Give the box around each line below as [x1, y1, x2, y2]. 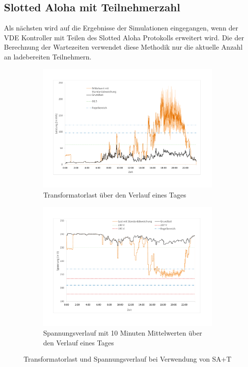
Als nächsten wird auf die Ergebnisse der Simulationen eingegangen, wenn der [4, 23, 239, 33]
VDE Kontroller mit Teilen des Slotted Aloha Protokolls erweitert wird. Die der [4, 32, 244, 42]
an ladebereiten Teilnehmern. [4, 51, 92, 61]
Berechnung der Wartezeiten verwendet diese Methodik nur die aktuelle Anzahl [4, 42, 243, 52]
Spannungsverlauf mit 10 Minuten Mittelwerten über [43, 328, 202, 338]
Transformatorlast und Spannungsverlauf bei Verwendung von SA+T [24, 354, 232, 364]
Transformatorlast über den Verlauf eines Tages [43, 190, 187, 200]
